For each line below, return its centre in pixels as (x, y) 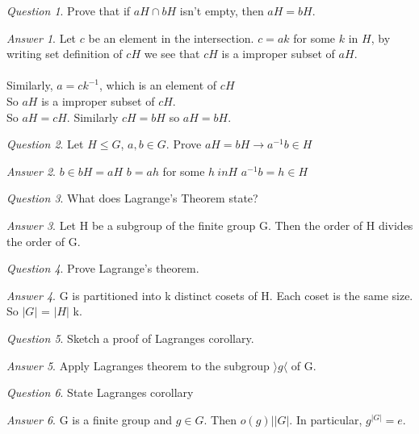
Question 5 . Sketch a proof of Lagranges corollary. (130, 338)
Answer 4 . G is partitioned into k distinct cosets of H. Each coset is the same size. (210, 295)
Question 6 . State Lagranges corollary (100, 392)
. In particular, (326, 419)
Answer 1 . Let (42, 38)
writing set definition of (65, 54)
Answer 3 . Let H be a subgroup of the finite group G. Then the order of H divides (210, 225)
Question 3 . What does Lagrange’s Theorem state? (132, 198)
